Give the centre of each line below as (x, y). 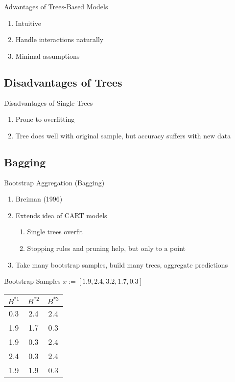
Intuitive (28, 23)
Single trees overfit (55, 232)
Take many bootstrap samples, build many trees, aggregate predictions (122, 264)
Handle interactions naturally (59, 39)
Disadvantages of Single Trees (48, 102)
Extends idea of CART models (61, 215)
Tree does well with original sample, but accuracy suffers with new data (123, 135)
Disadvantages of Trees (63, 82)
